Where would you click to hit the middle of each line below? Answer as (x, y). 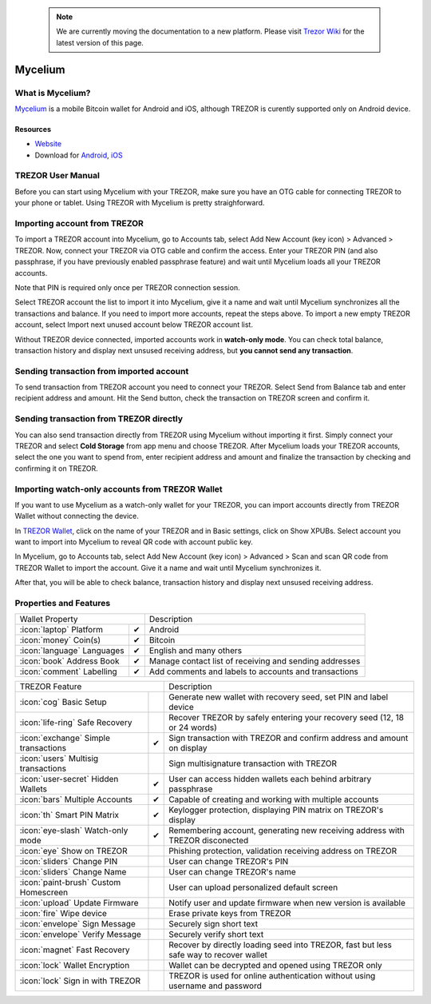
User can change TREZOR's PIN (229, 862)
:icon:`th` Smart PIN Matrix (69, 815)
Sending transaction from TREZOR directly (99, 419)
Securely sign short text (214, 924)
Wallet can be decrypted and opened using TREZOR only (275, 966)
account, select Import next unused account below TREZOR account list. (134, 325)
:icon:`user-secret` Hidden (69, 779)
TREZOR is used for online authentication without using (272, 976)
